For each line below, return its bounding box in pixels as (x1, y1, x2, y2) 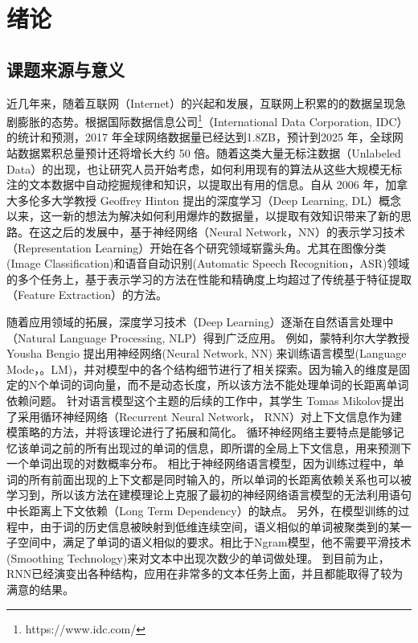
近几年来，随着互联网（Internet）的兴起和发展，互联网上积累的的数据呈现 (6, 94, 395, 111)
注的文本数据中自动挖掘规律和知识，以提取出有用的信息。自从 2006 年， (6, 176, 386, 193)
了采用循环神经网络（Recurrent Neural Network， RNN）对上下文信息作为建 (6, 408, 403, 424)
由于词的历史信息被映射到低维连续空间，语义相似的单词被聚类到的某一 (39, 518, 412, 534)
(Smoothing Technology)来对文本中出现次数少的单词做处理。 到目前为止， (6, 549, 390, 566)
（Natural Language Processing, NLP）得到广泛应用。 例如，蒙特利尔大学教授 (6, 329, 410, 346)
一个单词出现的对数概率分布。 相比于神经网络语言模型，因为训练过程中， (6, 455, 393, 472)
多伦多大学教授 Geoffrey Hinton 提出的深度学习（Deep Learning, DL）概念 (17, 191, 401, 208)
